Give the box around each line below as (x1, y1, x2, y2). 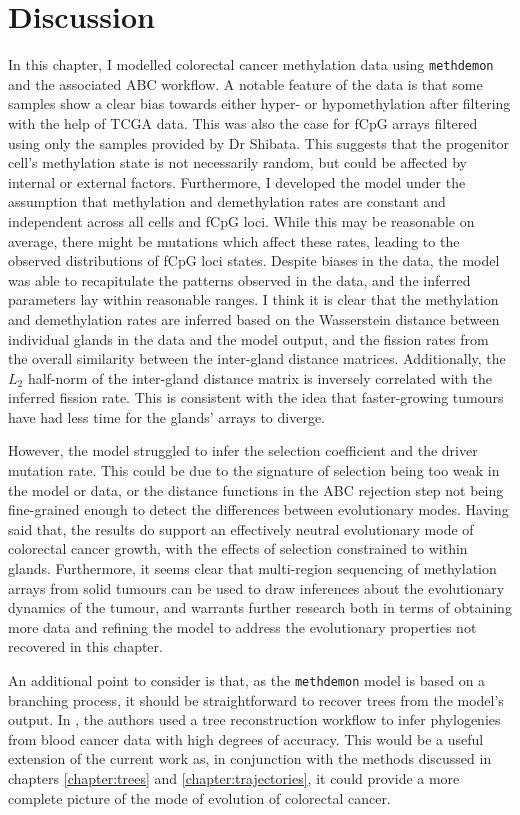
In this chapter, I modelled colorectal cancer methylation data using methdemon (8, 54, 494, 75)
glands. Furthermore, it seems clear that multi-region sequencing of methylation (8, 558, 497, 579)
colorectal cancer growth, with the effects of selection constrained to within (8, 538, 468, 559)
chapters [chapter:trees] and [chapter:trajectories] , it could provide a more (8, 768, 460, 789)
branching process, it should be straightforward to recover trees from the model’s (8, 689, 504, 710)
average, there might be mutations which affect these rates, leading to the (8, 230, 460, 251)
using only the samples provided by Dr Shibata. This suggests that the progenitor (8, 132, 510, 153)
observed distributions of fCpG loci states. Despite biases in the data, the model (8, 250, 500, 271)
